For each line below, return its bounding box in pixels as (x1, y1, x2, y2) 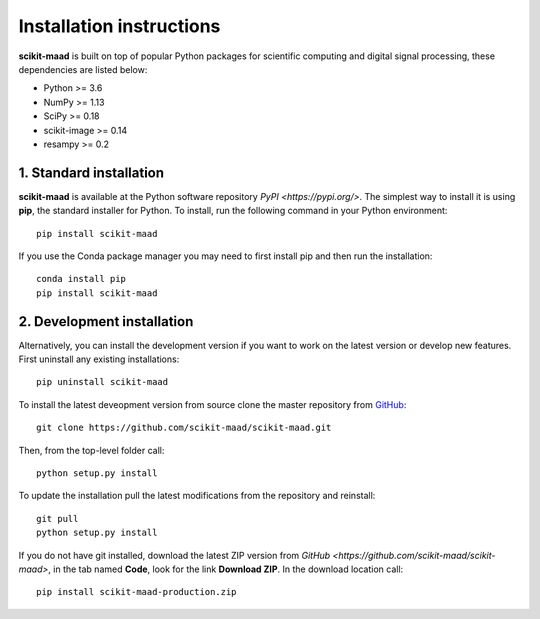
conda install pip (36, 273, 127, 285)
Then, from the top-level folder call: (18, 444, 165, 456)
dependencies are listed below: (18, 63, 148, 75)
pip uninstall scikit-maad (36, 376, 169, 388)
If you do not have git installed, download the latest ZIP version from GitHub (18, 549, 331, 561)
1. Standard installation (18, 164, 165, 181)
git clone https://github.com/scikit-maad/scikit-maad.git (36, 422, 332, 434)
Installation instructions (18, 15, 221, 37)
